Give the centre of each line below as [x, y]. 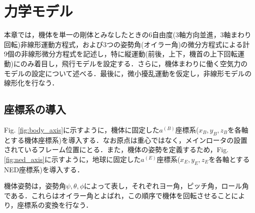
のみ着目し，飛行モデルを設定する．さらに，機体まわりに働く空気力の [134, 63]
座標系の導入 [35, 109]
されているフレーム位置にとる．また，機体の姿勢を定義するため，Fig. [116, 149]
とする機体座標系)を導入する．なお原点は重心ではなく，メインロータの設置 [126, 140]
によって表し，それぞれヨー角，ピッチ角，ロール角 [166, 186]
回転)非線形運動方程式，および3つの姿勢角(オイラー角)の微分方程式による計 [127, 44]
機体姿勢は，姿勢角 [35, 186]
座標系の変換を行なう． [55, 205]
